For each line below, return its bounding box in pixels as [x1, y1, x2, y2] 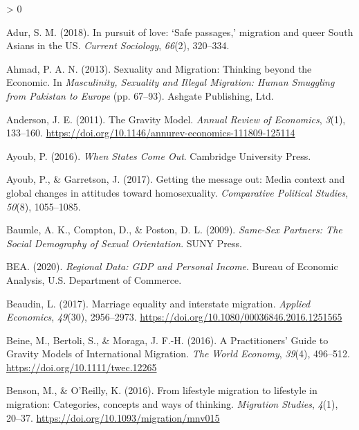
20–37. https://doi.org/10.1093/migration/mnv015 [6, 410, 220, 424]
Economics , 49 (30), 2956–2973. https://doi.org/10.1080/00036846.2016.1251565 [6, 310, 342, 324]
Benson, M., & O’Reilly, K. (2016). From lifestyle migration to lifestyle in [6, 383, 317, 397]
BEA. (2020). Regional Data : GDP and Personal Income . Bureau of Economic [6, 259, 338, 274]
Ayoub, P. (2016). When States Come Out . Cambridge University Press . [6, 148, 311, 163]
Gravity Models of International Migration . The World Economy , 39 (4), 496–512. [6, 346, 350, 361]
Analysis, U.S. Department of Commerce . [6, 272, 182, 287]
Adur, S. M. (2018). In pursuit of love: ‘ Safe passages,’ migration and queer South [6, 24, 353, 39]
